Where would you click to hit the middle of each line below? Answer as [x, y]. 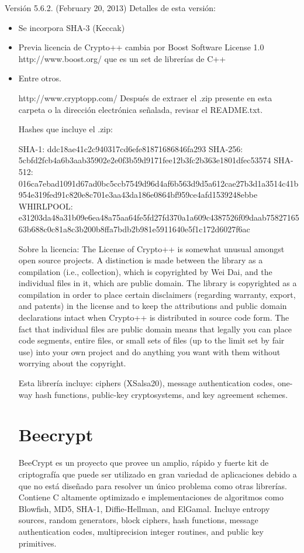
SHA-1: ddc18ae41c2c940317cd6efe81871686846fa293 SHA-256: [131, 148]
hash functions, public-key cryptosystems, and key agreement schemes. [162, 394]
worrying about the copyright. [72, 363]
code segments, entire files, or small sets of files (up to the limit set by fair [151, 340]
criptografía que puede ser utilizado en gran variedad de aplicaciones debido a [158, 474]
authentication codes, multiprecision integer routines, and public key [141, 531]
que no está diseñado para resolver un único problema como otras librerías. [153, 485]
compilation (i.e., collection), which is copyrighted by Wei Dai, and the [145, 271]
